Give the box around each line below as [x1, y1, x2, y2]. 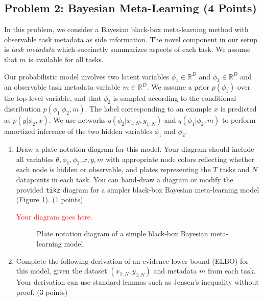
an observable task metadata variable [4, 81, 121, 92]
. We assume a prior [147, 81, 209, 92]
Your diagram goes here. [16, 211, 92, 222]
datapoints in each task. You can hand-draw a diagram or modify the [16, 174, 233, 184]
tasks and [220, 164, 250, 175]
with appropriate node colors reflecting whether [106, 153, 254, 164]
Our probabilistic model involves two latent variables [4, 71, 170, 81]
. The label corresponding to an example [85, 103, 212, 114]
